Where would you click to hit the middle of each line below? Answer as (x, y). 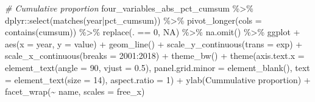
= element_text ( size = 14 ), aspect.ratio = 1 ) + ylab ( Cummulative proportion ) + (158, 79)
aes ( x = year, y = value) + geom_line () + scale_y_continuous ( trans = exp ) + (154, 43)
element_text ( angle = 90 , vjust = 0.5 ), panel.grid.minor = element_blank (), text (157, 67)
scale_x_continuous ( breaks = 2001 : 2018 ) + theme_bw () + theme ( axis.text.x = (155, 56)
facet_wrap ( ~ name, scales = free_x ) (75, 91)
